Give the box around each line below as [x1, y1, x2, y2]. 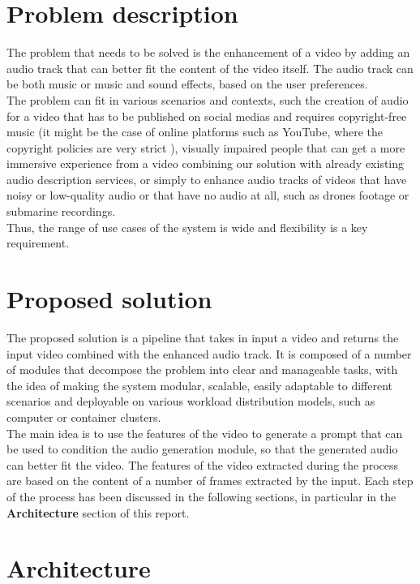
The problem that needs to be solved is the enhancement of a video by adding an [6, 44, 410, 61]
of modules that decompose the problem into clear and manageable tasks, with [6, 361, 398, 378]
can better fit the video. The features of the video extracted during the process [6, 456, 399, 473]
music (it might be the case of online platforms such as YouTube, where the [6, 123, 383, 140]
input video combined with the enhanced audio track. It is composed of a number [6, 345, 412, 362]
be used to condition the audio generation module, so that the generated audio [6, 440, 398, 457]
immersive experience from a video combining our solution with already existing [6, 155, 405, 172]
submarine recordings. [6, 203, 116, 220]
